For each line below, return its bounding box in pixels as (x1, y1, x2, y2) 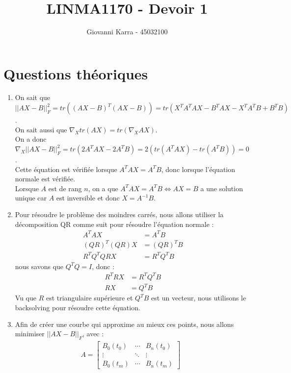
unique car (15, 193, 47, 203)
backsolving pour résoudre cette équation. (15, 302, 140, 313)
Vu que (15, 293, 36, 303)
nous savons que (15, 261, 64, 271)
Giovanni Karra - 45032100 (86, 26, 168, 37)
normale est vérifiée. (15, 174, 76, 184)
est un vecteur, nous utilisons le (151, 293, 246, 303)
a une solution (200, 183, 243, 193)
